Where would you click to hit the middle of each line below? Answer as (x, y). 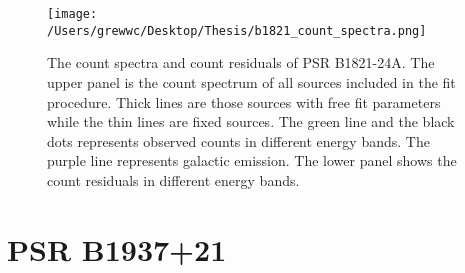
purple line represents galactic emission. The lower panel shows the (252, 160)
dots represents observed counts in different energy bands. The (238, 140)
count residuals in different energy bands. (173, 179)
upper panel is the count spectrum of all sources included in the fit (251, 81)
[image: (72, 14)
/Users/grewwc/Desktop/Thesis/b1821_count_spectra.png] (237, 30)
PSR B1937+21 (117, 248)
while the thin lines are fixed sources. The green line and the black (251, 121)
